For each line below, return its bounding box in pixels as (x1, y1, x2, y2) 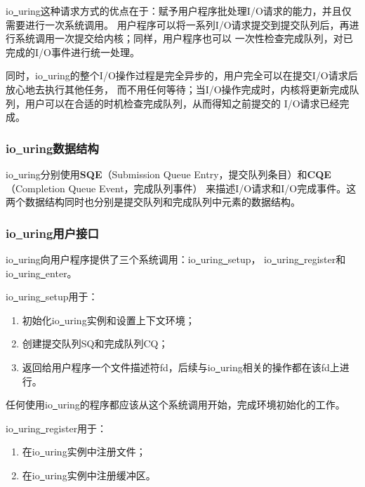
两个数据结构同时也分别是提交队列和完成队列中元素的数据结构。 (6, 194, 300, 209)
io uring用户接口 (6, 224, 99, 241)
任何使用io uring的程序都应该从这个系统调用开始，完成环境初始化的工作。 (6, 397, 345, 412)
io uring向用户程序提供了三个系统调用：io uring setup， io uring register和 (6, 251, 346, 266)
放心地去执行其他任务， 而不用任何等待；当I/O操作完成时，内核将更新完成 (6, 81, 350, 96)
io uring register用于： (6, 420, 107, 435)
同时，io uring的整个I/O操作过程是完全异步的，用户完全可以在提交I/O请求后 (6, 68, 358, 83)
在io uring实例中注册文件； (22, 444, 146, 459)
